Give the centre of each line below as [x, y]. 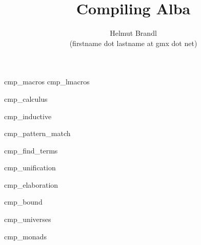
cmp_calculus [26, 98]
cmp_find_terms [31, 150]
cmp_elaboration [31, 184]
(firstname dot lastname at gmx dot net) [133, 43]
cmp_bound [23, 202]
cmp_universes [28, 219]
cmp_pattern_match [37, 133]
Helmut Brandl [133, 33]
